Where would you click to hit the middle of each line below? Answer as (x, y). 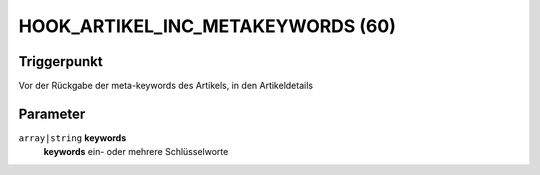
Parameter (52, 113)
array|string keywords (72, 137)
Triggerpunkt (61, 61)
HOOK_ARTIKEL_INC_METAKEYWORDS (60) (207, 26)
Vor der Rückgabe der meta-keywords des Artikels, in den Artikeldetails (166, 86)
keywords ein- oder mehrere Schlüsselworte (136, 152)
